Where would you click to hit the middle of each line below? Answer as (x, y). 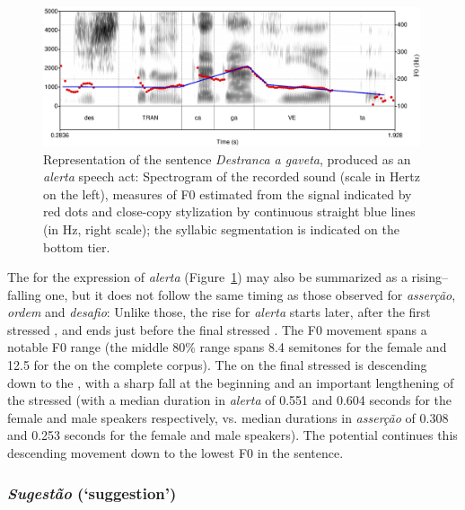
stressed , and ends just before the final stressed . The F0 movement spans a (217, 329)
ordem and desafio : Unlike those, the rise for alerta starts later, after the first (219, 312)
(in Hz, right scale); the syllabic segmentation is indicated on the (221, 229)
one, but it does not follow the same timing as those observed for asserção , (250, 294)
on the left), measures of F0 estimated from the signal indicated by (228, 193)
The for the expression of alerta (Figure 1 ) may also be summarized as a (207, 277)
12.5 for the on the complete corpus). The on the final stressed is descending (217, 365)
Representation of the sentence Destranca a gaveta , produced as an (227, 158)
